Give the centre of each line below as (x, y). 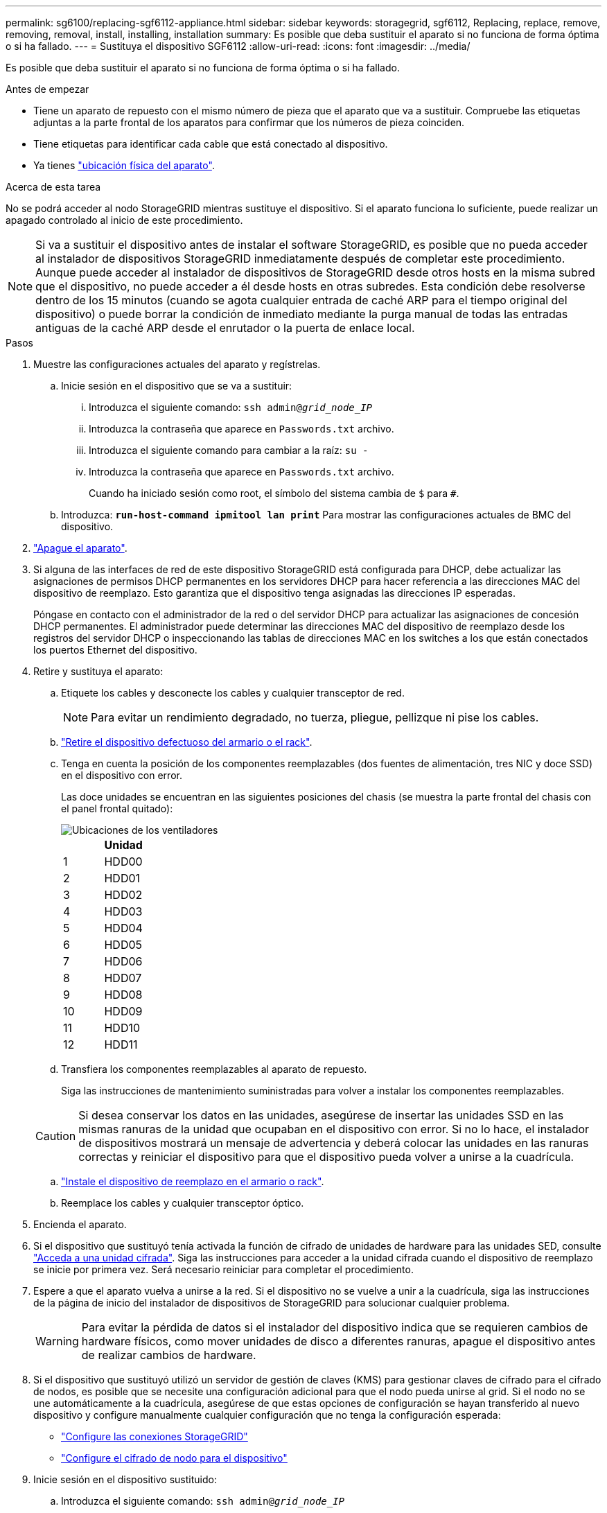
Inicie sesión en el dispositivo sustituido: (125, 1479)
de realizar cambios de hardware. (169, 1355)
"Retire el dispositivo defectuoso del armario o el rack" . (187, 742)
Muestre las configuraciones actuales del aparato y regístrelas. (177, 364)
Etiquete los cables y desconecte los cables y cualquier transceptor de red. (233, 693)
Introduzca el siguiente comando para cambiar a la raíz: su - (229, 450)
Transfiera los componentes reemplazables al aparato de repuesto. (214, 1069)
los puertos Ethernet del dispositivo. (115, 650)
